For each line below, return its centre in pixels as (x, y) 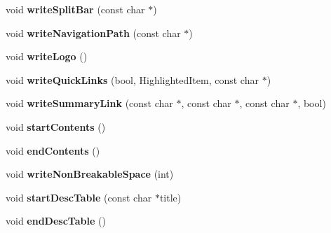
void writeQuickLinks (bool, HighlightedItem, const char (132, 79)
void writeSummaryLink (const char (89, 103)
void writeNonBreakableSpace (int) (90, 174)
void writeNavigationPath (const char (93, 33)
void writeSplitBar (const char (75, 9)
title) (170, 197)
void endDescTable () (56, 221)
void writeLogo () (47, 56)
